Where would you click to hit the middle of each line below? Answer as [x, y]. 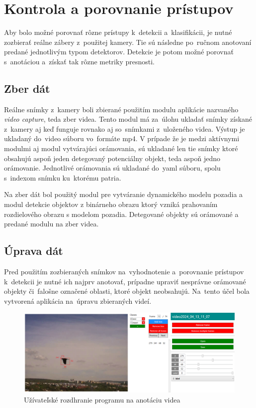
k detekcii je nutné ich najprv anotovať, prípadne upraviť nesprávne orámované [125, 281]
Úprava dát [34, 251]
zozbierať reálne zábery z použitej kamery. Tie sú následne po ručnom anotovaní [128, 42]
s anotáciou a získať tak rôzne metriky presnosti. [79, 61]
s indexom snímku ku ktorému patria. [63, 177]
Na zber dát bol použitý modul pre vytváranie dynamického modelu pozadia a [124, 194]
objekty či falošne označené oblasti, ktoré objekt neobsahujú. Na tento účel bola [127, 291]
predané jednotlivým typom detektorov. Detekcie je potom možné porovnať [119, 52]
